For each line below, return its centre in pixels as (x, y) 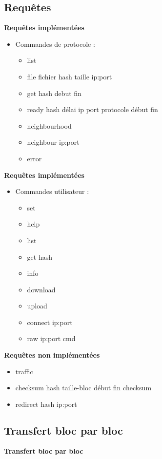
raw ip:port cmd (51, 338)
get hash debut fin (54, 93)
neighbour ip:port (53, 142)
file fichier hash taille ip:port (70, 76)
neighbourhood (49, 125)
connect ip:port (50, 322)
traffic (24, 371)
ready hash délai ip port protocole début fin (92, 109)
